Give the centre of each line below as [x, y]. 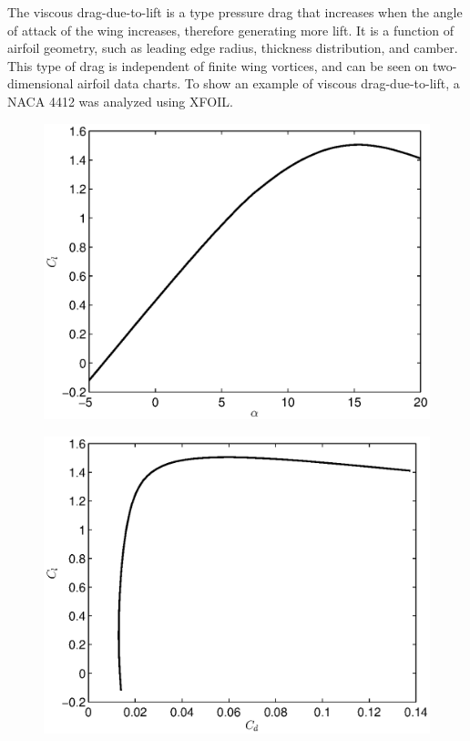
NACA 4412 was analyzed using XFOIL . [120, 101]
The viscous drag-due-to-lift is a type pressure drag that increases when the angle [235, 12]
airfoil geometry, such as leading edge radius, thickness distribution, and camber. [233, 48]
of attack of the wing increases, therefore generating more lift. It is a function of [231, 30]
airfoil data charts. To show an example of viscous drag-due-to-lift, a [269, 83]
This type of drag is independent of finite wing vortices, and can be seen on [218, 65]
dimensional [41, 83]
